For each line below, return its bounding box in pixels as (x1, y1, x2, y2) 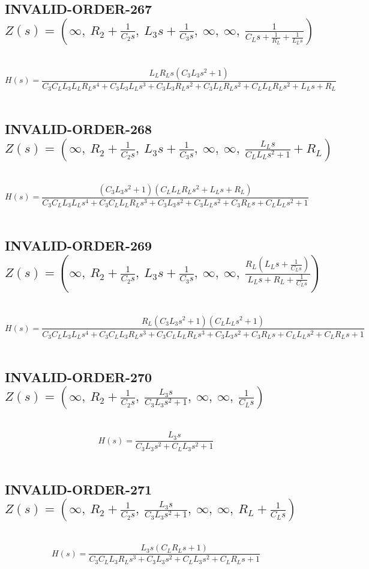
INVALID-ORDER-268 (5, 120, 152, 138)
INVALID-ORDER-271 (5, 479, 152, 498)
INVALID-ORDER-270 (5, 368, 152, 386)
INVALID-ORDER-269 (5, 236, 152, 255)
